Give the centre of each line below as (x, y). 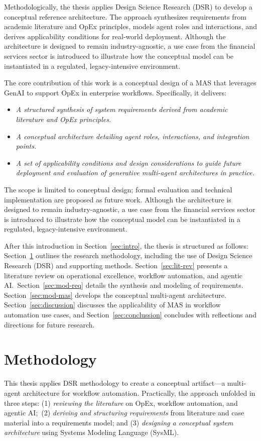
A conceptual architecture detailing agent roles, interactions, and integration (133, 136)
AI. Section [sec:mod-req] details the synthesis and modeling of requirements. (124, 285)
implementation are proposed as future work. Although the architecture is (118, 199)
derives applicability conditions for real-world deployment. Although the (115, 36)
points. (26, 146)
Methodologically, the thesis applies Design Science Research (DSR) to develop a (128, 7)
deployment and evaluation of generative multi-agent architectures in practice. (135, 173)
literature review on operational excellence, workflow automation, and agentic (123, 275)
